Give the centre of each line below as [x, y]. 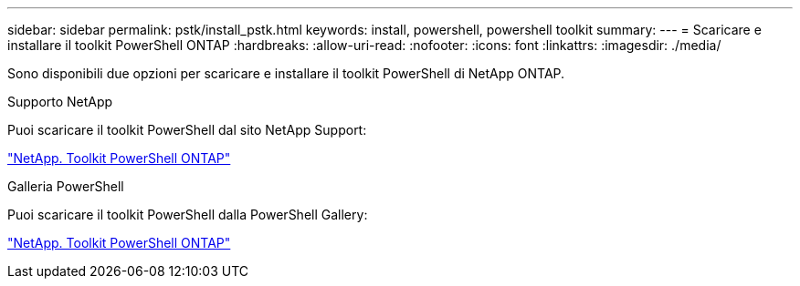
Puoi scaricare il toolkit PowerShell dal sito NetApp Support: [187, 130]
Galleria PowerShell [66, 186]
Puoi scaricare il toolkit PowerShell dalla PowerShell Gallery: [188, 214]
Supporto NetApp [60, 102]
